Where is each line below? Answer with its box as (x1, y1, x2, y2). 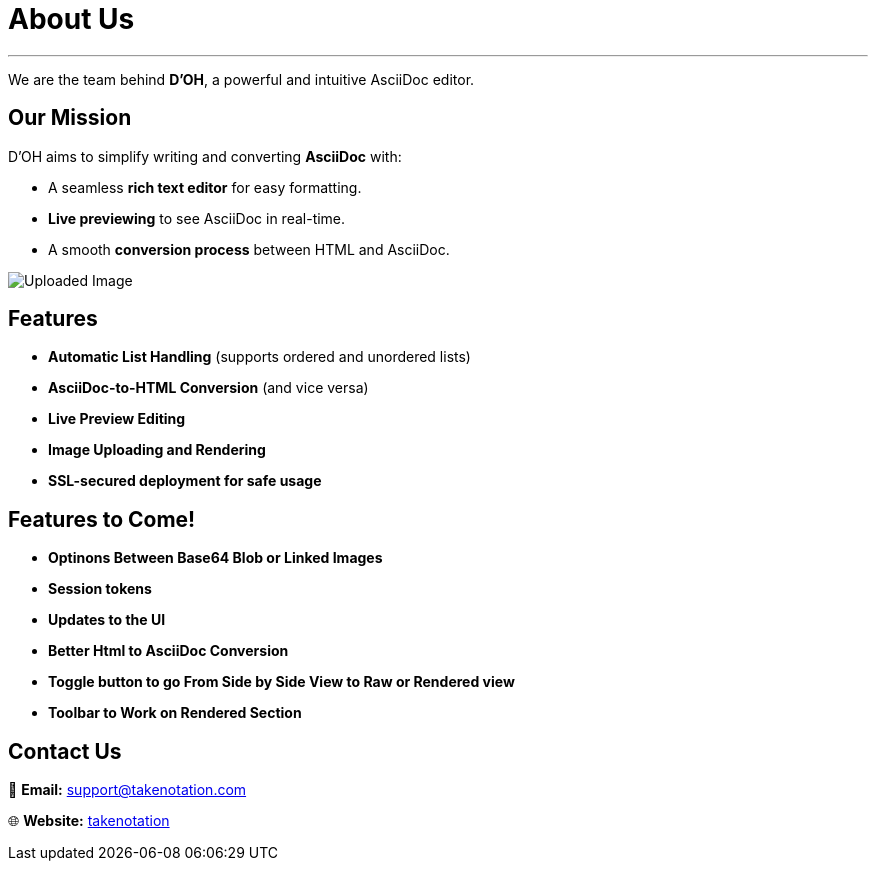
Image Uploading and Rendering (48, 441, 266, 459)
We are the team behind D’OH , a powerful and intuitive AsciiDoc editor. (8, 70, 475, 88)
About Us (8, 2, 135, 36)
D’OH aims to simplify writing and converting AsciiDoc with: (8, 147, 402, 165)
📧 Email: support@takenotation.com (8, 781, 247, 799)
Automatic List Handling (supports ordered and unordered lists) (48, 348, 471, 366)
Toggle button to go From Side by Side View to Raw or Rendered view (48, 673, 515, 691)
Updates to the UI (48, 611, 166, 629)
